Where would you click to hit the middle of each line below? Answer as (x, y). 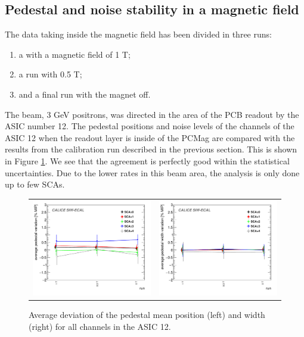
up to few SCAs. (35, 184)
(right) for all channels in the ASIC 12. (100, 327)
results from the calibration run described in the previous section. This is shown (151, 149)
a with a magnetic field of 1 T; (75, 54)
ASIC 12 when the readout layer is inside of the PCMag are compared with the (150, 137)
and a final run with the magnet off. (85, 94)
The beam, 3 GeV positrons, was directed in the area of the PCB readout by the (152, 114)
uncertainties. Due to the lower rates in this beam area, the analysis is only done (152, 172)
